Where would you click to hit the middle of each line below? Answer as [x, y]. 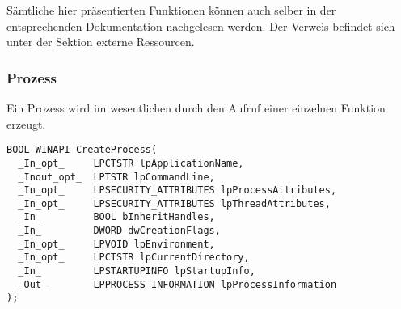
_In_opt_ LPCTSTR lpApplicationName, [131, 163]
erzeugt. [26, 123]
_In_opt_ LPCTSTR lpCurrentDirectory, [134, 258]
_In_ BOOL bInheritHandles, [116, 217]
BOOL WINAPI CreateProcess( [82, 150]
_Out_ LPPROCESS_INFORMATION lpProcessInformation [177, 284]
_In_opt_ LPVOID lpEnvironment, [116, 244]
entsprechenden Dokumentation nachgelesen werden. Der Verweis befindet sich [201, 25]
